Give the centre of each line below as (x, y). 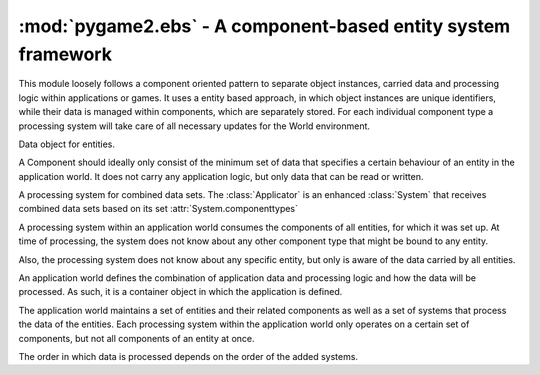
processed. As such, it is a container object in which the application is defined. (180, 292)
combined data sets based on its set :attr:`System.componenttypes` (158, 209)
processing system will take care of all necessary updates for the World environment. (194, 126)
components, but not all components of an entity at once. (136, 338)
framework (65, 54)
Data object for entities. (66, 144)
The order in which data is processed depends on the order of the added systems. (188, 356)
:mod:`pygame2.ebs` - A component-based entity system (264, 26)
